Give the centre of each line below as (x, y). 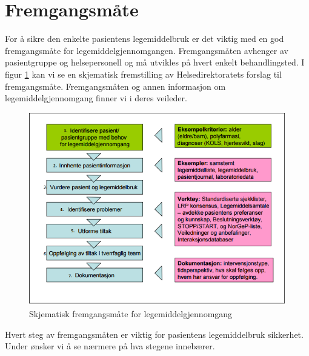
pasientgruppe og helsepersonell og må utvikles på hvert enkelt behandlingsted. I (155, 62)
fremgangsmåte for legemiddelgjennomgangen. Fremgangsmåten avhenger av (147, 50)
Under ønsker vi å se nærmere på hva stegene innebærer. (110, 346)
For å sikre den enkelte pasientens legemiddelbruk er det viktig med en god (145, 39)
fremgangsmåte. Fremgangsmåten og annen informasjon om (115, 86)
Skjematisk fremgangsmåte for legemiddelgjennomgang (131, 313)
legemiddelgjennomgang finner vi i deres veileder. (96, 98)
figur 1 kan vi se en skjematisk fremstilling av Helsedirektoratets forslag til (143, 74)
